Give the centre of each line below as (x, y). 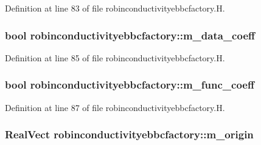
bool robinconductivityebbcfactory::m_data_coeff (130, 35)
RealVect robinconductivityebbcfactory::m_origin (129, 134)
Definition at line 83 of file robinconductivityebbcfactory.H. (115, 8)
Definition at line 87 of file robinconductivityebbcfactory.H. (115, 107)
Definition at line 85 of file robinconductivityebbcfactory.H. (115, 57)
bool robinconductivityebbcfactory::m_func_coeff (130, 85)
